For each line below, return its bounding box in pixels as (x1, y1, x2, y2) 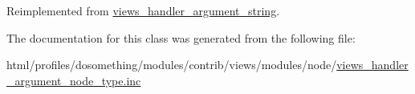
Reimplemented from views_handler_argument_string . (6, 2, 280, 18)
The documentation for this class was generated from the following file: (6, 29, 356, 46)
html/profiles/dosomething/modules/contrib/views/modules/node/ (6, 56, 337, 73)
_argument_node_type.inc (6, 72, 141, 88)
